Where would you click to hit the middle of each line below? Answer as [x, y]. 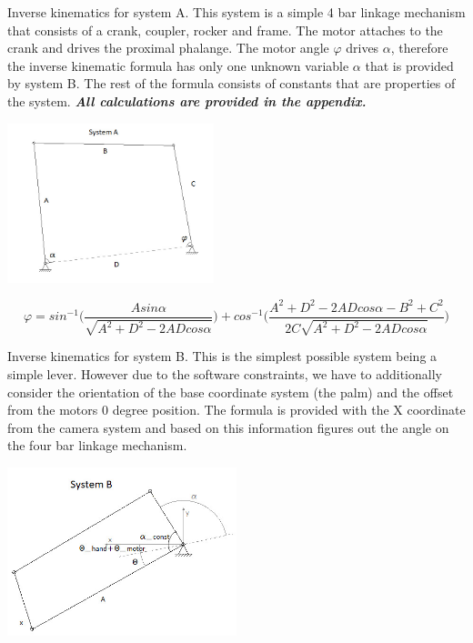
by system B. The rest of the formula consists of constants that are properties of [231, 83]
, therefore [419, 48]
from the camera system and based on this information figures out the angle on [228, 427]
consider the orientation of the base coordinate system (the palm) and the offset [231, 392]
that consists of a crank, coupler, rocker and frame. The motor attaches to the [225, 30]
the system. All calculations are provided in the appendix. [187, 100]
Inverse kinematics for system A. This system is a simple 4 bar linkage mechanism [236, 12]
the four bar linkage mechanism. [97, 445]
